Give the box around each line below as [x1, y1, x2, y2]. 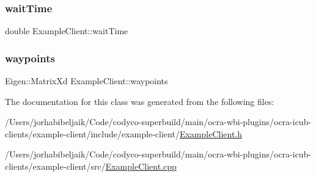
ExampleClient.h [179, 127, 243, 140]
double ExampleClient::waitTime [5, 24, 128, 37]
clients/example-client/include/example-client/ [5, 127, 180, 140]
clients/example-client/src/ [5, 160, 106, 172]
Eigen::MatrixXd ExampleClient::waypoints [5, 74, 168, 87]
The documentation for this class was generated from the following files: [5, 95, 274, 107]
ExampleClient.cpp [105, 160, 177, 172]
